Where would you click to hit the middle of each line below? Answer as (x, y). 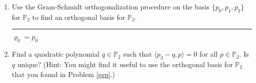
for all (208, 54)
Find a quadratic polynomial (56, 54)
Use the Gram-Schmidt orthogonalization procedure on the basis (111, 6)
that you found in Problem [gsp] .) (63, 74)
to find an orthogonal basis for (79, 17)
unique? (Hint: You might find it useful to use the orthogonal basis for (125, 64)
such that (137, 54)
